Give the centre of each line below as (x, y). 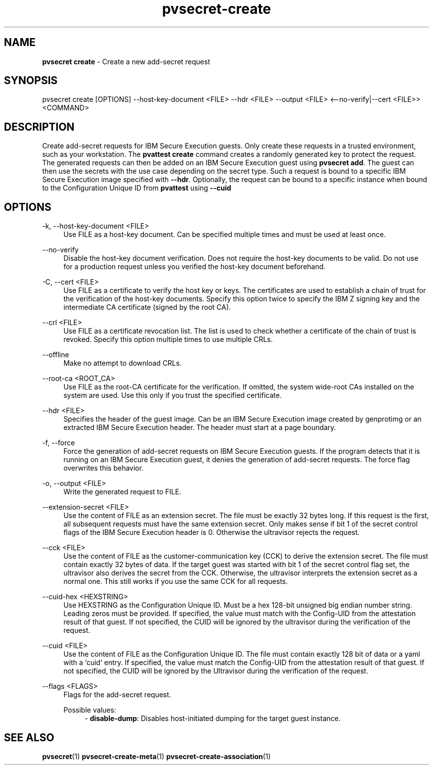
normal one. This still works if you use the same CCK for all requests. (176, 581)
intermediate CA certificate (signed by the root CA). (147, 307)
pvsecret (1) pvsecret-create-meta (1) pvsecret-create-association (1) (156, 756)
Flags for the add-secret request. (117, 695)
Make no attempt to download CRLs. (123, 363)
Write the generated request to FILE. (122, 492)
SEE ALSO (29, 737)
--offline (56, 355)
